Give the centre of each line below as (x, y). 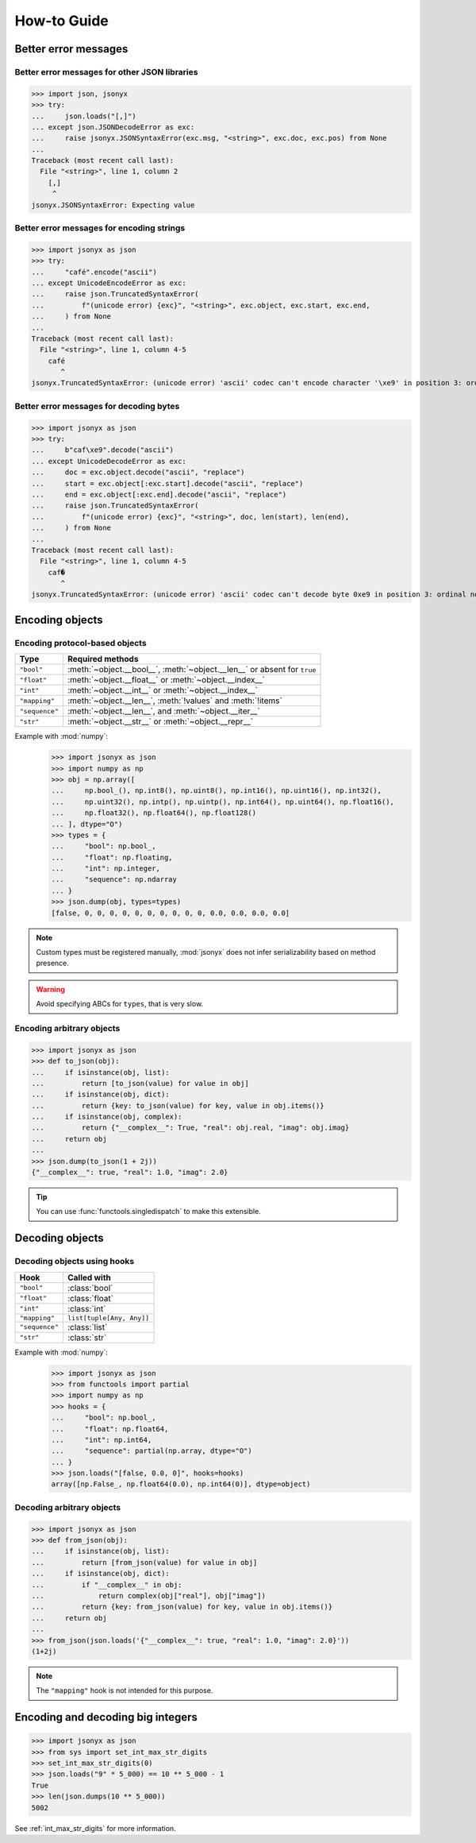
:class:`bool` (90, 1288)
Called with (89, 1277)
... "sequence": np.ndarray (114, 879)
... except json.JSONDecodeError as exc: (113, 127)
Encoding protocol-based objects (81, 643)
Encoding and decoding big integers (106, 1717)
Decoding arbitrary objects (68, 1507)
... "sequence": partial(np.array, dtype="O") (152, 1451)
